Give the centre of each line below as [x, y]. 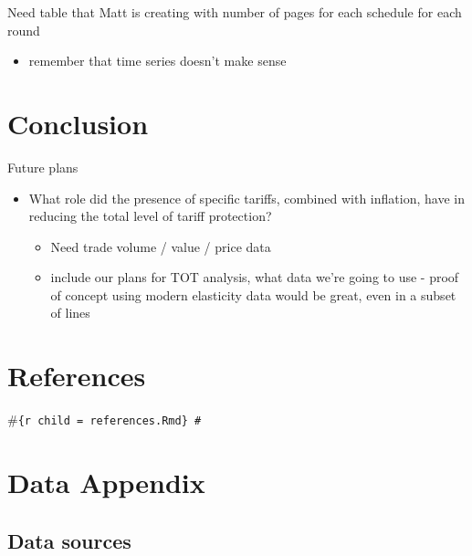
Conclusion [78, 123]
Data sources [69, 540]
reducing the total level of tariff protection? [150, 216]
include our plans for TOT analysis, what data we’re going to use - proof [255, 277]
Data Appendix [106, 483]
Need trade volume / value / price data [161, 246]
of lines [70, 313]
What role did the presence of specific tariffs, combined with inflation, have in [246, 198]
